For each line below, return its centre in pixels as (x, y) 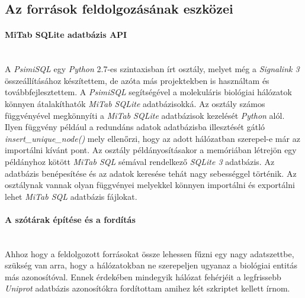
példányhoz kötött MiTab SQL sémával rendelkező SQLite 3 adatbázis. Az (140, 161)
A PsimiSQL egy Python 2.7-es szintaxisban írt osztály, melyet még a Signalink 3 (152, 69)
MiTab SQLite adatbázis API (66, 35)
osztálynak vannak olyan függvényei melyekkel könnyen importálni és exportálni (150, 185)
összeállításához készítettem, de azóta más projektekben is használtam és (137, 80)
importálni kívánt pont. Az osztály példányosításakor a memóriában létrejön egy (151, 150)
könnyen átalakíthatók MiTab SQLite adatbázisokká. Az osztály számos (135, 103)
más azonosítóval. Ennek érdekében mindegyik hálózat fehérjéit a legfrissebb (143, 276)
